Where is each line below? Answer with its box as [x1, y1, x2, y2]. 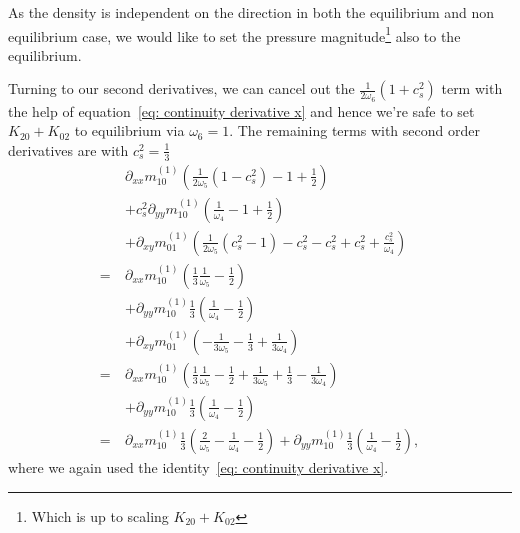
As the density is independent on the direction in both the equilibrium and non [8, 2, 495, 22]
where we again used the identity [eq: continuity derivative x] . [8, 456, 389, 477]
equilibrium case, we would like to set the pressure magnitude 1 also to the [8, 22, 461, 46]
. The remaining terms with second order [229, 120, 480, 141]
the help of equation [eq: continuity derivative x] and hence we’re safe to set [8, 100, 475, 121]
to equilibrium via [74, 120, 185, 141]
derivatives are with [8, 139, 129, 160]
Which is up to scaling [31, 505, 169, 526]
